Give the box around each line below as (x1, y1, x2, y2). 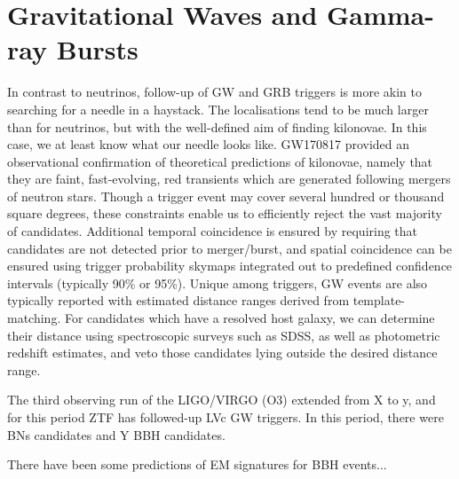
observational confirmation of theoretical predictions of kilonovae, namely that (7, 152, 433, 170)
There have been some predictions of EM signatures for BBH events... (7, 455, 387, 474)
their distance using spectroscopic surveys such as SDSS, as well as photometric (7, 326, 440, 344)
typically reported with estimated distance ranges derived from (7, 291, 350, 310)
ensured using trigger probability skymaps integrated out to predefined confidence (7, 256, 453, 275)
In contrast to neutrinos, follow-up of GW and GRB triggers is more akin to (7, 82, 422, 101)
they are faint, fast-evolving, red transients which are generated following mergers (7, 169, 451, 188)
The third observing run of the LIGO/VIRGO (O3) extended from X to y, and (7, 390, 436, 409)
